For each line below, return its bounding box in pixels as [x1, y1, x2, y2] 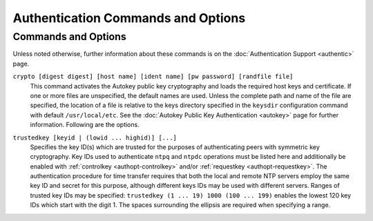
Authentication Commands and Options [12, 10, 246, 26]
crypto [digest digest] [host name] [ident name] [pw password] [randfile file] [12, 73, 294, 81]
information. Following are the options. [30, 121, 140, 129]
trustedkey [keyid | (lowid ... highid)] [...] [12, 133, 178, 142]
